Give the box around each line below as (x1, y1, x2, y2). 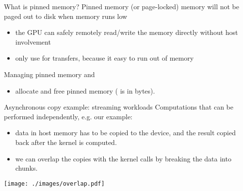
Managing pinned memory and (4, 69, 95, 79)
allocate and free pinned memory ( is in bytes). (15, 85, 155, 95)
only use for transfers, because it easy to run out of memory (15, 53, 194, 63)
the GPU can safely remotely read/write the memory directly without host (15, 27, 238, 37)
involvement (15, 36, 51, 47)
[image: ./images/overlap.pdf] (4, 180, 105, 187)
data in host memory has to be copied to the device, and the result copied (15, 127, 236, 138)
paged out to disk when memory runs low (4, 11, 128, 21)
